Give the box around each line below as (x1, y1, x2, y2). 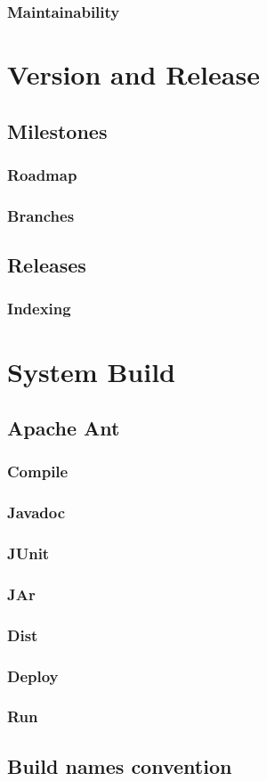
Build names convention (7, 752, 232, 779)
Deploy (7, 664, 59, 687)
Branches (7, 204, 75, 226)
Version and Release (7, 56, 260, 93)
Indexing (7, 297, 71, 320)
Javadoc (7, 501, 66, 524)
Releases (7, 251, 86, 279)
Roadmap (7, 163, 77, 185)
